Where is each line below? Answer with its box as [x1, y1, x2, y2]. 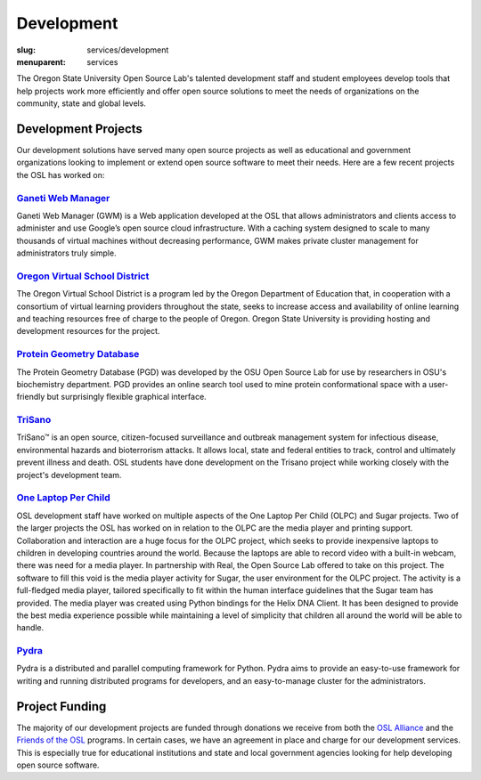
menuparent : [16, 56, 66, 67]
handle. [16, 622, 45, 633]
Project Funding [16, 699, 107, 714]
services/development [86, 45, 169, 55]
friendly [16, 392, 45, 402]
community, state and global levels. [16, 98, 147, 109]
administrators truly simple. [16, 248, 117, 258]
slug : [16, 45, 36, 55]
